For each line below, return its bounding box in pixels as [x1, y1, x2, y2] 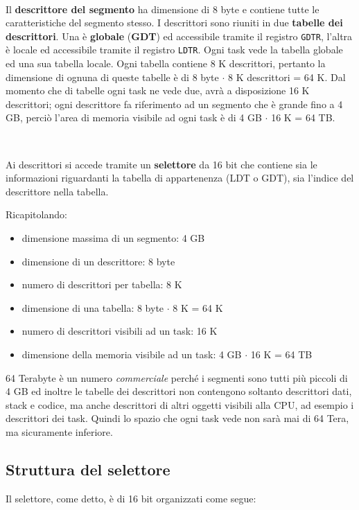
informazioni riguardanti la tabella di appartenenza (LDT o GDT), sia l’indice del [6, 170, 354, 185]
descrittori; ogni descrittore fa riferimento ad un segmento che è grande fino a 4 [6, 96, 343, 111]
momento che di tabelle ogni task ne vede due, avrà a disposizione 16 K [6, 83, 310, 98]
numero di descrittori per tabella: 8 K [21, 277, 182, 292]
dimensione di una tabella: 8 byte [21, 300, 164, 315]
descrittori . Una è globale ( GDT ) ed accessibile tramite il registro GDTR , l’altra [6, 28, 353, 43]
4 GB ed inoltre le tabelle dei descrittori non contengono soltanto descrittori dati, [6, 384, 352, 398]
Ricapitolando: [6, 207, 67, 222]
